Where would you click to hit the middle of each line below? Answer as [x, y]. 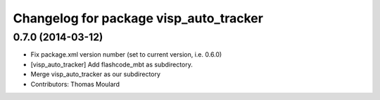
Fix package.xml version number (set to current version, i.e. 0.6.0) [126, 55]
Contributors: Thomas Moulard [75, 84]
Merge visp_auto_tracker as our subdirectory [96, 74]
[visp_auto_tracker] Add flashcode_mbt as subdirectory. [112, 64]
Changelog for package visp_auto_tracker [138, 18]
